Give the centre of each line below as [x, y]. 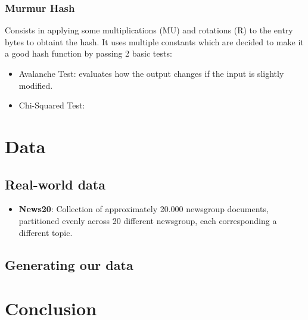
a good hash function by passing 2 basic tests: [88, 53]
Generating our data [69, 264]
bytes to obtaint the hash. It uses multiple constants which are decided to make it [154, 41]
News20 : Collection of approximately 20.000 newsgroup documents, [144, 209]
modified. [36, 85]
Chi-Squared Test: [52, 105]
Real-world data [55, 184]
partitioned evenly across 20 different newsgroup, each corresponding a [148, 220]
